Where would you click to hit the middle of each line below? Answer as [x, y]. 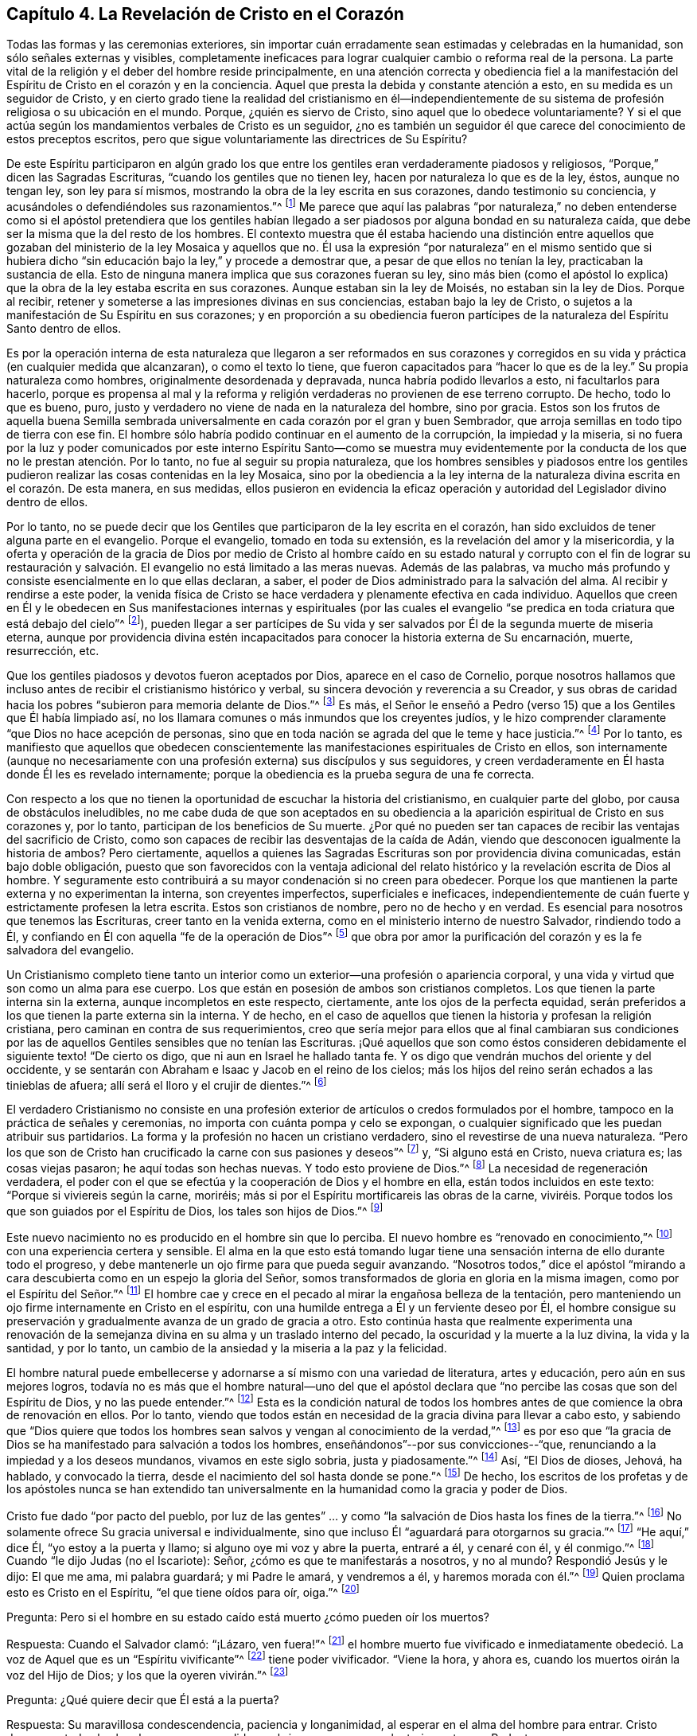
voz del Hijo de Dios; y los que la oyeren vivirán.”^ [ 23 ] [148, 1674]
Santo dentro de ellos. [64, 329]
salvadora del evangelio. [70, 950]
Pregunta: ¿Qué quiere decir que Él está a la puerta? [143, 1699]
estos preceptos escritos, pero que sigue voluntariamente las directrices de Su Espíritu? [237, 139]
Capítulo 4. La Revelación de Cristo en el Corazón [205, 14]
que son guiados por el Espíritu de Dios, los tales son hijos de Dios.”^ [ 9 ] [195, 1209]
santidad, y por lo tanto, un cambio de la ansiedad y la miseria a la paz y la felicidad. [227, 1348]
